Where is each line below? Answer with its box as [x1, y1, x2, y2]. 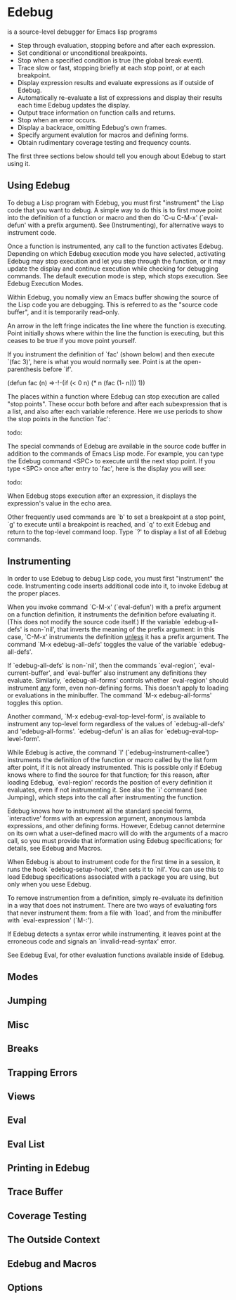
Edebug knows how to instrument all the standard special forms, [7, 806, 194, 815]
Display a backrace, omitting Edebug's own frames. [17, 123, 167, 131]
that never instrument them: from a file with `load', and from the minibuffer [7, 908, 222, 917]
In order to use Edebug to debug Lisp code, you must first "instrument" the [7, 574, 224, 582]
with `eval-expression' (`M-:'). [7, 915, 93, 925]
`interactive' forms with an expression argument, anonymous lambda [7, 813, 206, 823]
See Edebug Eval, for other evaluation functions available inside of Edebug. [7, 951, 225, 959]
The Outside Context [7, 1234, 100, 1246]
